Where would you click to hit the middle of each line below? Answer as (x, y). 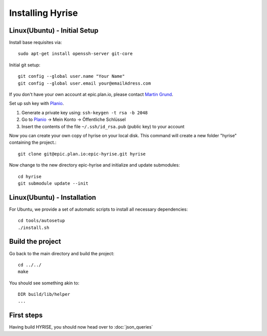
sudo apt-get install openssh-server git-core (75, 54)
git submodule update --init (53, 183)
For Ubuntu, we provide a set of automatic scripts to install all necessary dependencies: (98, 209)
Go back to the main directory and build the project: (62, 253)
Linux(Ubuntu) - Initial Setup (54, 30)
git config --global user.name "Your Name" (71, 76)
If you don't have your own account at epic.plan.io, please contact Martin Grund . (91, 95)
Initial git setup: (25, 65)
